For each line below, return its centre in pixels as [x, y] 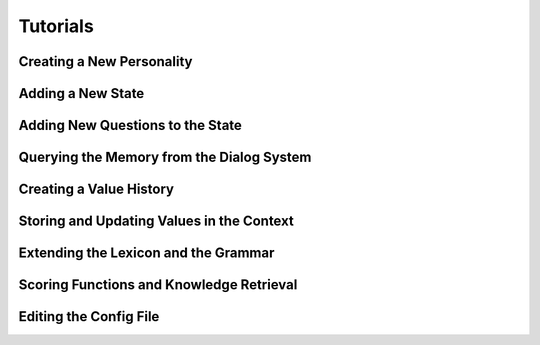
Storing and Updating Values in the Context [156, 221]
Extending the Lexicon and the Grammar [146, 253]
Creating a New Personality [105, 61]
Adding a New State [81, 93]
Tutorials [56, 26]
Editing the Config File [89, 316]
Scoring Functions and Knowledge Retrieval [158, 285]
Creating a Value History [96, 189]
